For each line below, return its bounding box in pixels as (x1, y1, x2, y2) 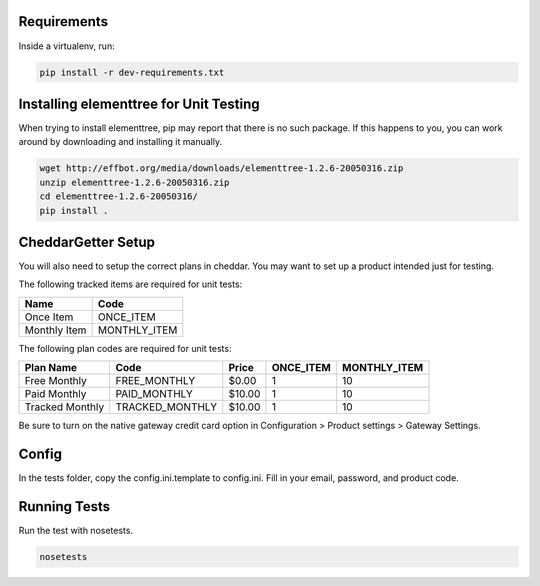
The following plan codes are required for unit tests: (18, 342, 232, 354)
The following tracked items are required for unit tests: (18, 278, 243, 290)
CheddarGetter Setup (18, 233, 155, 250)
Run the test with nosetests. (18, 525, 134, 537)
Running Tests (18, 498, 110, 515)
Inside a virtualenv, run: (18, 40, 115, 52)
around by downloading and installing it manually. (18, 136, 223, 148)
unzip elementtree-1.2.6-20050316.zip (39, 176, 230, 188)
